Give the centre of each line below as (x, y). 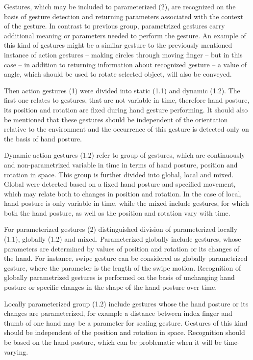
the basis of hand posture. (43, 138)
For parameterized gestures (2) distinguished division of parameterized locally (121, 229)
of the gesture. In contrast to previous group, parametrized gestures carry (114, 26)
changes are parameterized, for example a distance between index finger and (118, 313)
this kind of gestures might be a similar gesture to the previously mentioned (118, 45)
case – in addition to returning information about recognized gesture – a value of (126, 64)
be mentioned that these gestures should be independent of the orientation (116, 119)
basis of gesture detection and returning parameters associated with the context (124, 16)
